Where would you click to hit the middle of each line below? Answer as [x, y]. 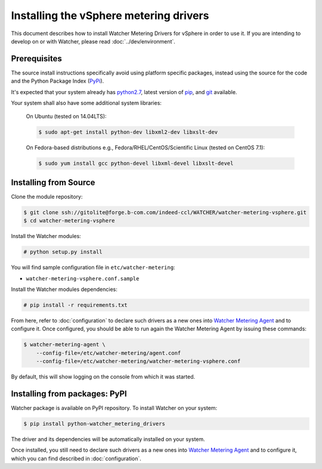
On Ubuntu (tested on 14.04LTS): [66, 117]
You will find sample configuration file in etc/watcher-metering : [93, 267]
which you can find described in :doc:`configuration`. [76, 458]
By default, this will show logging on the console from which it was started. [103, 377]
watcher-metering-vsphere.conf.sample [83, 279]
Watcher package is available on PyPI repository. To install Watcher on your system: [114, 408]
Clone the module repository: [47, 196]
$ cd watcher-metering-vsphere [69, 221]
